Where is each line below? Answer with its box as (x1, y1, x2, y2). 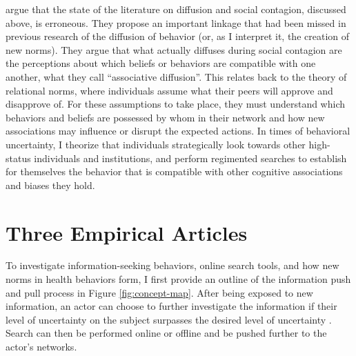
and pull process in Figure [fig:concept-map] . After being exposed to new (6, 285, 313, 299)
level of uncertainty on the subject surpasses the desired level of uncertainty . (6, 312, 332, 326)
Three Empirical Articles (6, 218, 248, 246)
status (6, 150, 31, 165)
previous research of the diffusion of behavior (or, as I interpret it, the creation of (6, 29, 350, 43)
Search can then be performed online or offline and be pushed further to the (6, 326, 327, 340)
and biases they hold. (6, 177, 95, 192)
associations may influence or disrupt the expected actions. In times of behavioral (6, 123, 350, 138)
